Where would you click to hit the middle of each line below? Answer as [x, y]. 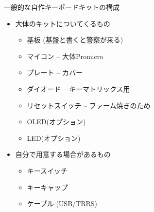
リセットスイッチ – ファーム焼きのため [89, 105]
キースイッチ [47, 170]
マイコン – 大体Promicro [65, 56]
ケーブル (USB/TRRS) [62, 203]
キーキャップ [47, 187]
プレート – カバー [55, 72]
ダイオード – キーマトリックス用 [78, 88]
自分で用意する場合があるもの [63, 154]
